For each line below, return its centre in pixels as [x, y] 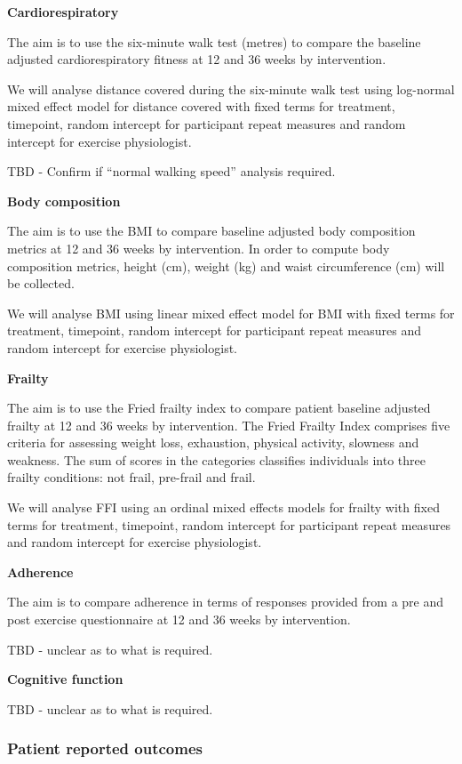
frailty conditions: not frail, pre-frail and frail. [131, 477]
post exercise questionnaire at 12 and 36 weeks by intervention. [179, 619]
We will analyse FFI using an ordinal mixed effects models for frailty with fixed [223, 507]
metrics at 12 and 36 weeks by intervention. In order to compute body [199, 248]
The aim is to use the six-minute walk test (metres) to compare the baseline [214, 41]
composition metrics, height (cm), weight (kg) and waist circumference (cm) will [226, 265]
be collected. [41, 283]
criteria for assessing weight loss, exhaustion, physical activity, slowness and [213, 442]
